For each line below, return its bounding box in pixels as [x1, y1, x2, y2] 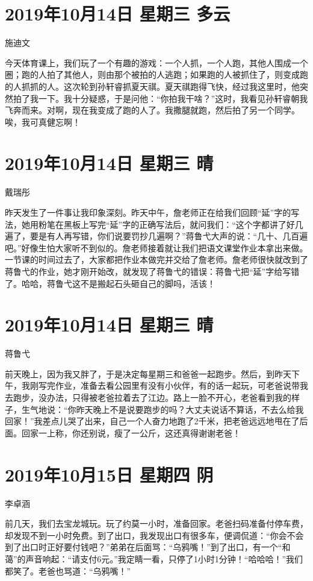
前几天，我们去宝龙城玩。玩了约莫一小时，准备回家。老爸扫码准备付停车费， [5, 517, 308, 530]
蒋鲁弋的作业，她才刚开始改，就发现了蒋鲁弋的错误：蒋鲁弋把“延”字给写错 [5, 265, 300, 277]
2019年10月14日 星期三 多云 [5, 1, 231, 26]
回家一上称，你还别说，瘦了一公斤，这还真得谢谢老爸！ [21, 426, 241, 439]
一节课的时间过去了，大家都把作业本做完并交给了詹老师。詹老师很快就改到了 [5, 253, 308, 266]
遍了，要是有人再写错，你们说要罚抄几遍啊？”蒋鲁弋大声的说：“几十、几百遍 [5, 230, 308, 242]
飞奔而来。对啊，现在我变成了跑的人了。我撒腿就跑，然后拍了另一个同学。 [5, 104, 300, 116]
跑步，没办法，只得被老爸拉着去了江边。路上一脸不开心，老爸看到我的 [13, 391, 291, 404]
